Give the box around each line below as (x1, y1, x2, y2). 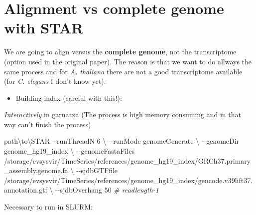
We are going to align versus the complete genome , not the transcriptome (4, 46, 237, 57)
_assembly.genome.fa (4, 165, 68, 176)
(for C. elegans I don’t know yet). (4, 76, 106, 86)
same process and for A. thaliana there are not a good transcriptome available (4, 66, 243, 76)
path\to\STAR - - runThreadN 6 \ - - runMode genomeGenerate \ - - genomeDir (4, 136, 240, 146)
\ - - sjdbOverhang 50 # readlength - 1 (49, 185, 159, 195)
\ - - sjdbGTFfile (70, 165, 118, 176)
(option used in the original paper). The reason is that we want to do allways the (4, 56, 252, 66)
